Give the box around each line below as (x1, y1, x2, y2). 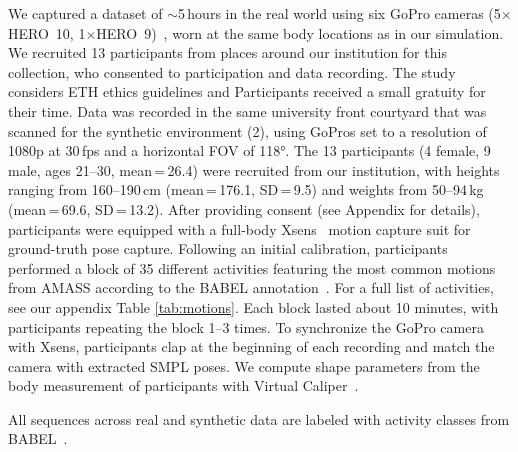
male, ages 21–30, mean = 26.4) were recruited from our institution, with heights (8, 159, 500, 180)
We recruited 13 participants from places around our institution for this (8, 42, 447, 63)
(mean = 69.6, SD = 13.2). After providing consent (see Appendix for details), (8, 198, 480, 219)
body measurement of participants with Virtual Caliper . (8, 375, 359, 396)
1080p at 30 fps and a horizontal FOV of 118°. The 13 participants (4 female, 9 (8, 140, 491, 161)
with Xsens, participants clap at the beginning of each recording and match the (8, 336, 495, 357)
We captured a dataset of (8, 3, 163, 23)
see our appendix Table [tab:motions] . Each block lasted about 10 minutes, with (8, 296, 499, 317)
